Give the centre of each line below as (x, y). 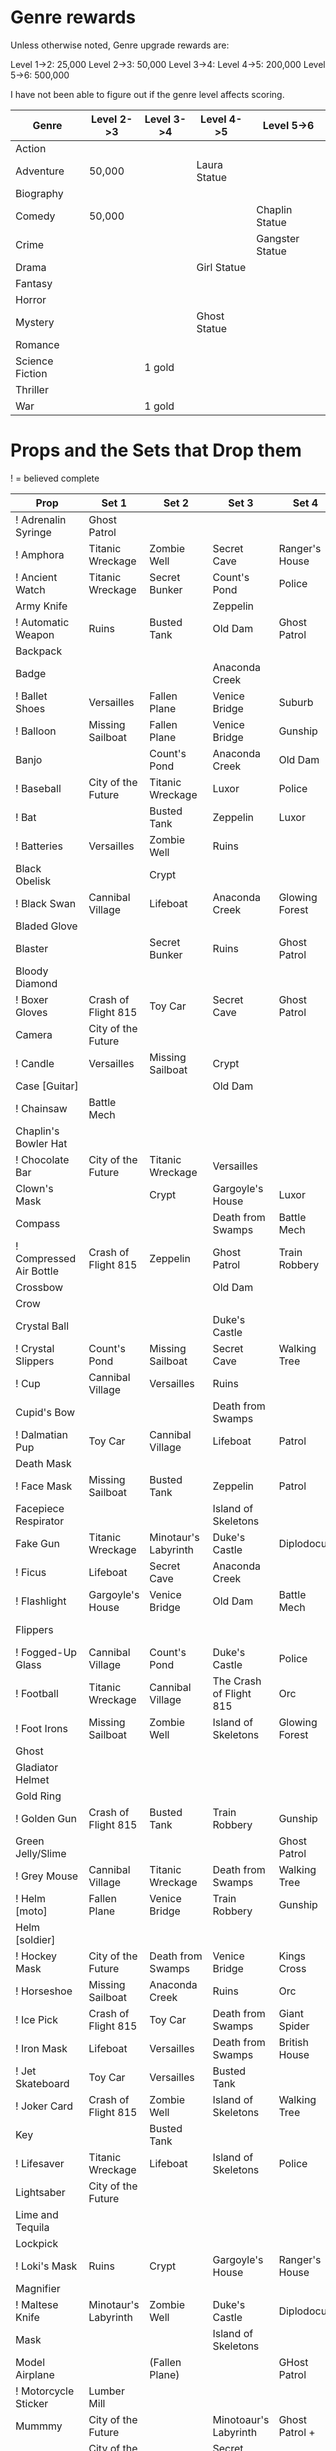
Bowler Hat (41, 1143)
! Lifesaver (40, 2163)
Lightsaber (40, 2192)
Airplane (35, 2374)
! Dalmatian (41, 1434)
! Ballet (31, 696)
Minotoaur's (241, 2419)
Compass (38, 1223)
